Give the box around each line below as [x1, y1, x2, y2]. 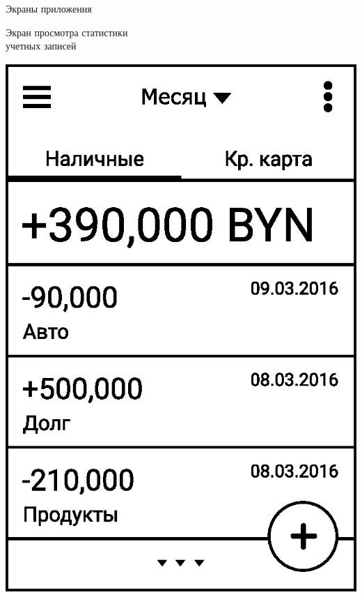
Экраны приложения [6, 1, 92, 15]
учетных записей [6, 38, 77, 53]
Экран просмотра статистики [6, 24, 128, 39]
